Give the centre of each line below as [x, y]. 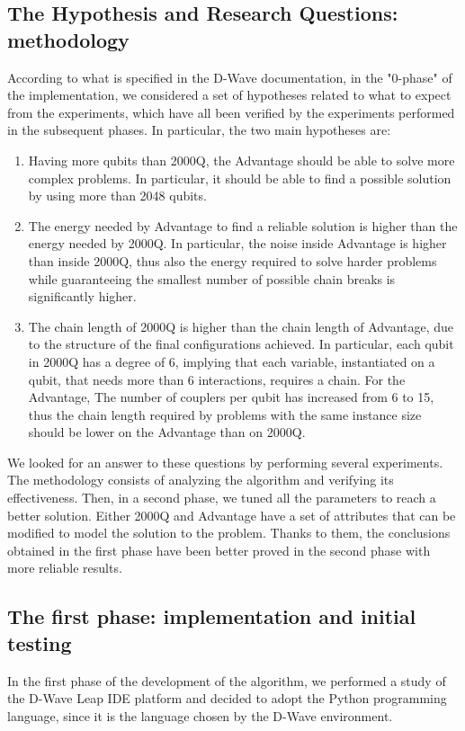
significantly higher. [82, 296]
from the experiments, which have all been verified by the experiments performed [231, 112]
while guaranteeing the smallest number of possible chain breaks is [212, 278]
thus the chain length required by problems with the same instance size [225, 414]
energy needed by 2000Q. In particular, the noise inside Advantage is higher [237, 243]
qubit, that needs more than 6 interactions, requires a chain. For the [217, 379]
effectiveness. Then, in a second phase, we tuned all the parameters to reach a [222, 498]
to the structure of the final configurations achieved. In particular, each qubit [241, 344]
